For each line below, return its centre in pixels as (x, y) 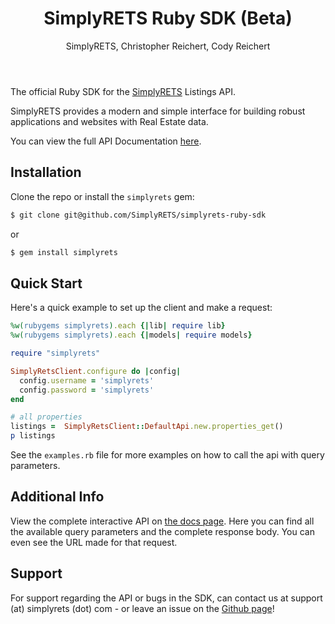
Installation (46, 172)
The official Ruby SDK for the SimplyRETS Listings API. (123, 91)
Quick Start (46, 283)
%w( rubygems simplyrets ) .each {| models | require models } (131, 335)
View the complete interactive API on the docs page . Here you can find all (162, 521)
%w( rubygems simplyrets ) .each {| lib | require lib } (118, 326)
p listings (33, 436)
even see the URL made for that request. (94, 542)
